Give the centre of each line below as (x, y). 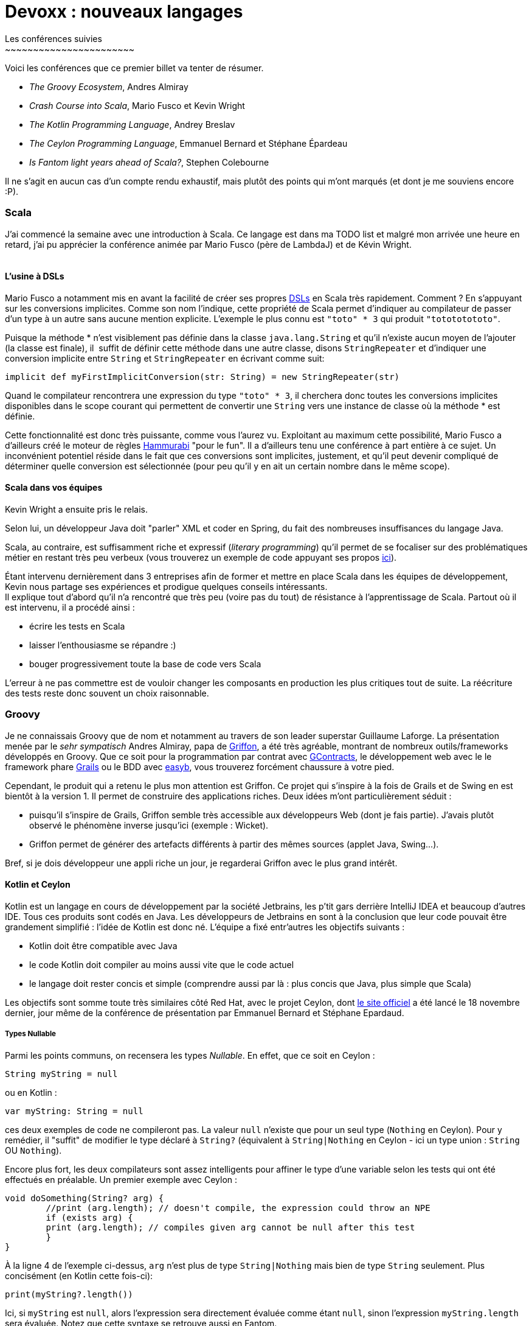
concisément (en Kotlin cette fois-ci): (79, 1275)
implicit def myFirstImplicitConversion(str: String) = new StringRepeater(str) (202, 377)
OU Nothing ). (33, 1150)
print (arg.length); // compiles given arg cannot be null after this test (230, 1227)
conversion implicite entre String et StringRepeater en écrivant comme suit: (165, 358)
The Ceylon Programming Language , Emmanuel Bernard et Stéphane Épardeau (188, 143)
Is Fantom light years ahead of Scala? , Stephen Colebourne (149, 162)
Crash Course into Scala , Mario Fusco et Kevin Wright (137, 105)
